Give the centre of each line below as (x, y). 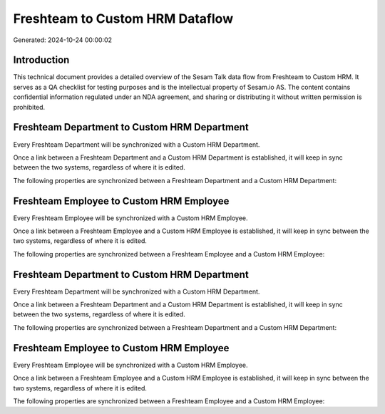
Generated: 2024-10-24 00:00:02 (63, 40)
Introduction (41, 60)
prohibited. (29, 107)
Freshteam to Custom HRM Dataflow (123, 19)
